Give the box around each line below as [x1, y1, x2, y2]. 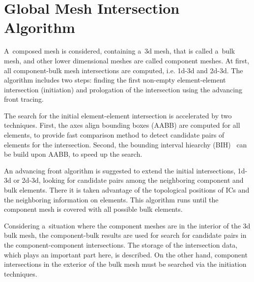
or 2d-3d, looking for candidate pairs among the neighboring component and [13, 175, 244, 185]
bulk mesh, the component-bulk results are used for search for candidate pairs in [4, 230, 247, 240]
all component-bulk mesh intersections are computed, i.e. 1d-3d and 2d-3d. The [4, 65, 243, 75]
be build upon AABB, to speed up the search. [4, 149, 142, 159]
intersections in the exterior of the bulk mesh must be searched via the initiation [4, 259, 247, 269]
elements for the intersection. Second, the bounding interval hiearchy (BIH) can [4, 139, 247, 149]
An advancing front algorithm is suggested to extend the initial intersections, [4, 165, 236, 175]
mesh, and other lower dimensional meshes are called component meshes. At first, [4, 55, 250, 65]
